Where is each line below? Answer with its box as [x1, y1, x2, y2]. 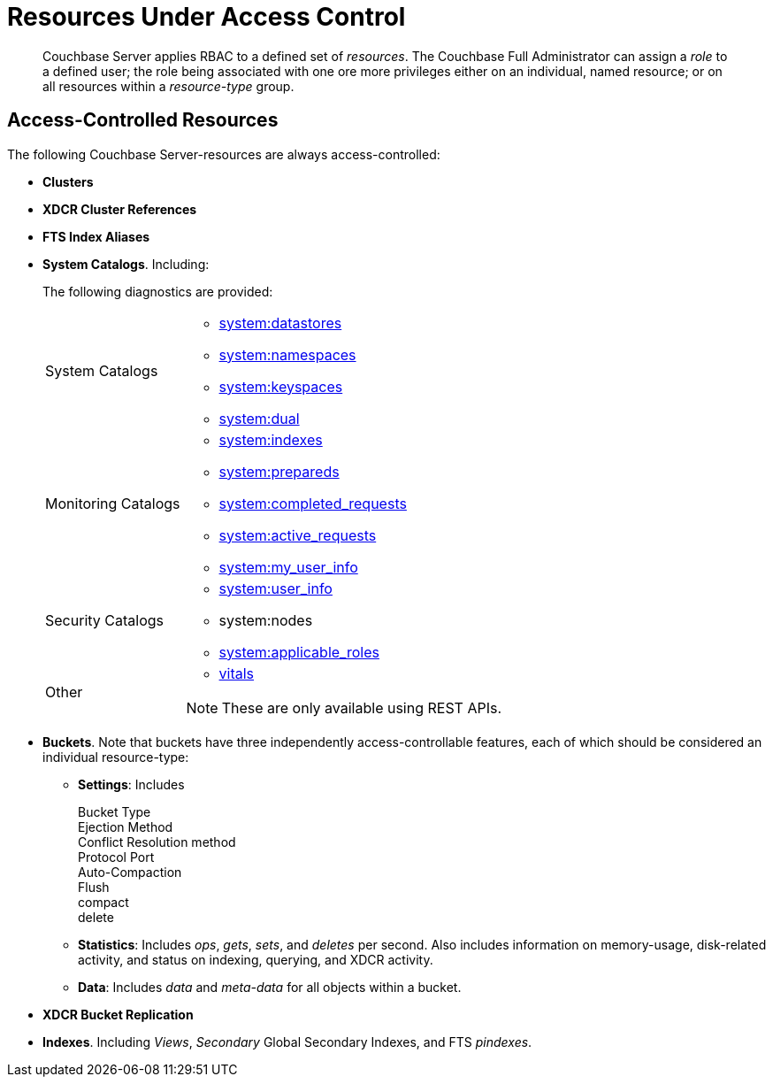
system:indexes [218, 430, 323, 449]
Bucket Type [78, 803, 151, 819]
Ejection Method [78, 819, 173, 834]
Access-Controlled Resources [7, 109, 279, 132]
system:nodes [218, 611, 313, 629]
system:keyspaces [218, 377, 343, 396]
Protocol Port [78, 849, 155, 865]
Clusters [42, 173, 94, 189]
